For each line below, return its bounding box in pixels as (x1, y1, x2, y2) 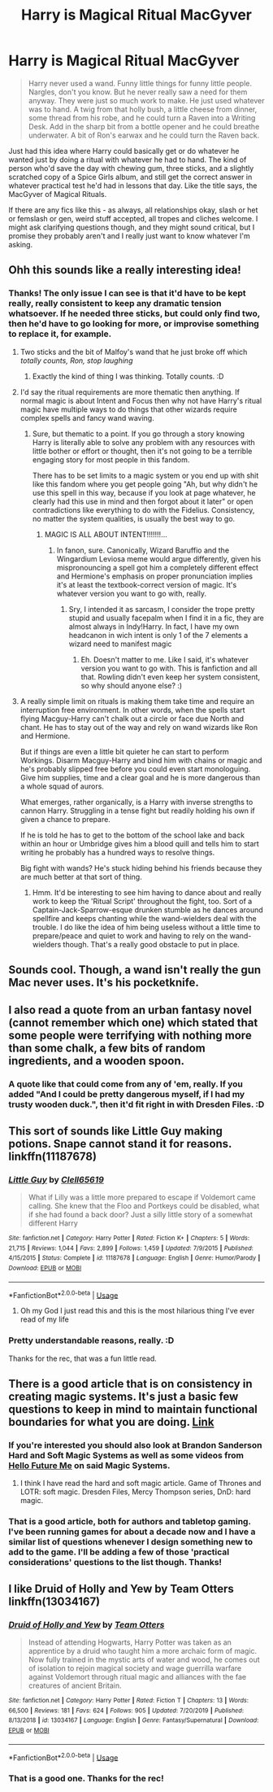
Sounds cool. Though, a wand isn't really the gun (8, 963, 262, 977)
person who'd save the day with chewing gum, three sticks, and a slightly (8, 163, 254, 173)
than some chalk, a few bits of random (8, 1042, 206, 1056)
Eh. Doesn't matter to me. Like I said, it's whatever (80, 654, 249, 664)
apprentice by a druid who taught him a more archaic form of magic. (28, 1646, 258, 1655)
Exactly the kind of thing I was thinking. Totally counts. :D (32, 371, 224, 381)
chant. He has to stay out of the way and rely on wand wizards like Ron (19, 722, 258, 732)
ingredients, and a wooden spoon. (8, 1054, 185, 1068)
